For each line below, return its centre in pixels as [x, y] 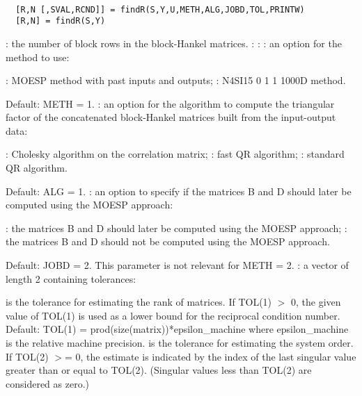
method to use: [38, 57]
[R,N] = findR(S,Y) [61, 21]
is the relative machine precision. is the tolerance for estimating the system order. [180, 343]
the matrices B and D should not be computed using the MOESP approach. [168, 241]
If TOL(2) [27, 356]
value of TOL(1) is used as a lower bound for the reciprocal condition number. [173, 315]
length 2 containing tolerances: [71, 278]
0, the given [316, 302]
